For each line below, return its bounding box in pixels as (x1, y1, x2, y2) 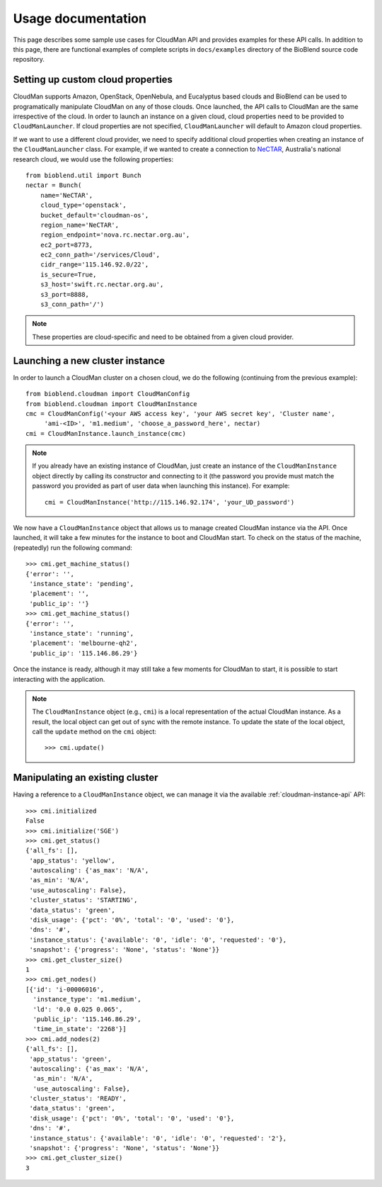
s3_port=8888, (40, 291, 90, 298)
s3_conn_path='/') (40, 300, 105, 308)
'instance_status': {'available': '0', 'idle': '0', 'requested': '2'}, (29, 1134, 287, 1142)
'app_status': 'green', (29, 1054, 112, 1063)
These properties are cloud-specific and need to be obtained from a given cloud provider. (32, 332, 294, 341)
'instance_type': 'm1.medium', (33, 996, 141, 1003)
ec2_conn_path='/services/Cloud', (40, 251, 161, 259)
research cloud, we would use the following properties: (13, 154, 173, 163)
